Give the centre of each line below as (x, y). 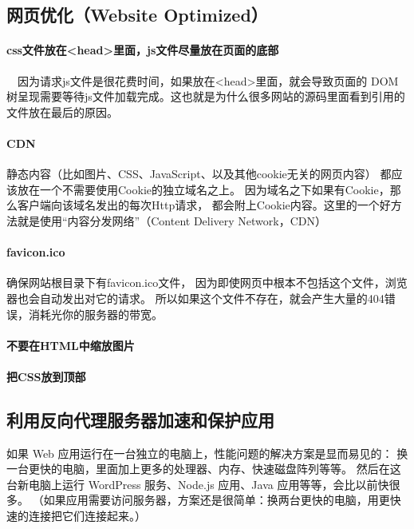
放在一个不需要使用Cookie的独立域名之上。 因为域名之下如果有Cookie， (203, 189)
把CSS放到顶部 (46, 376)
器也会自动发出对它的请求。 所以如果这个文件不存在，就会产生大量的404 (195, 298)
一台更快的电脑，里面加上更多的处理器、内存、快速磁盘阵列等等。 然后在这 (204, 469)
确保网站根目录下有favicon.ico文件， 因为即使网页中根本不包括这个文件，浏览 (207, 282)
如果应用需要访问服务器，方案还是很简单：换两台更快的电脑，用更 (217, 500)
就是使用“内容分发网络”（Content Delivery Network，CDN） (172, 220)
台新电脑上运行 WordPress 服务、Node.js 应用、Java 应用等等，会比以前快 (198, 484)
